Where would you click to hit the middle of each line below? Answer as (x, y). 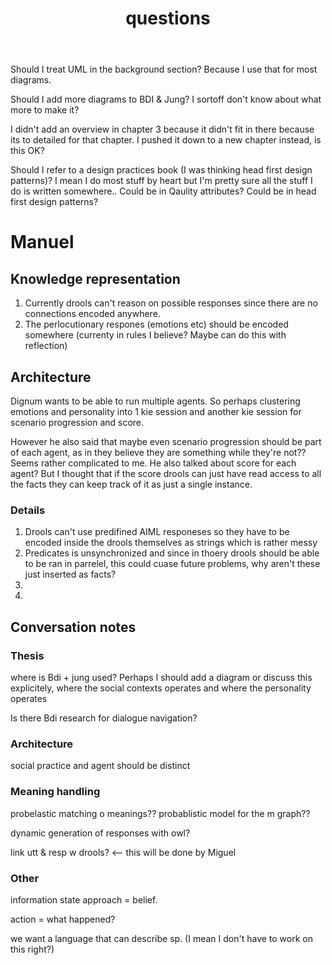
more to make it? (45, 110)
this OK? (27, 151)
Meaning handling (55, 792)
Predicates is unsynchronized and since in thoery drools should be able (172, 553)
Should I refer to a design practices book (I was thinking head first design (161, 170)
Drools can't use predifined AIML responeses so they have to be (157, 532)
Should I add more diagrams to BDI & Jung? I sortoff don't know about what (166, 99)
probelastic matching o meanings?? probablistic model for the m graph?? (160, 813)
